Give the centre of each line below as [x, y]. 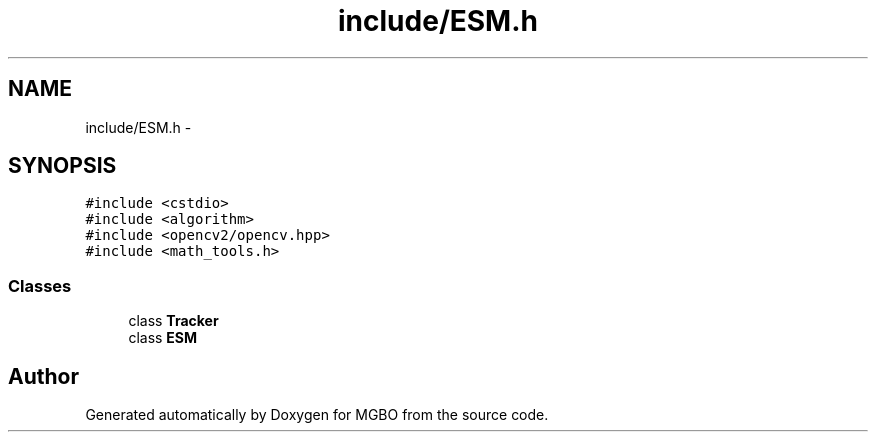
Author [43, 376]
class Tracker [173, 321]
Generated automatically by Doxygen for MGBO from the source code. [317, 415]
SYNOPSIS [62, 166]
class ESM [163, 338]
